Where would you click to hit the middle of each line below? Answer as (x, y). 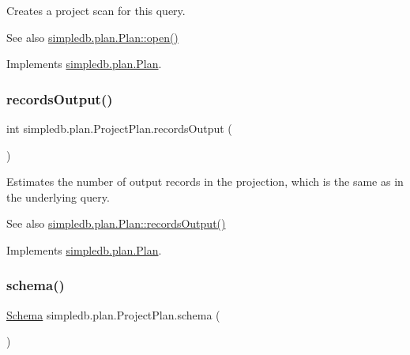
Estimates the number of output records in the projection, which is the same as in (205, 181)
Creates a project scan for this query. (96, 10)
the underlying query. (58, 196)
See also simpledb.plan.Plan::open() (92, 37)
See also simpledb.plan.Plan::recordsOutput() (116, 223)
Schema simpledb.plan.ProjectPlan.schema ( (113, 314)
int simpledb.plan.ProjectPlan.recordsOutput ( (119, 128)
